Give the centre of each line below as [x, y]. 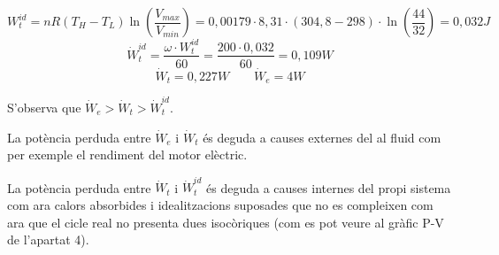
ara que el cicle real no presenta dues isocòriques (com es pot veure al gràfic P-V [226, 222]
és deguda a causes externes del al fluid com [322, 137]
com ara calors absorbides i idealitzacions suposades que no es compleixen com [220, 205]
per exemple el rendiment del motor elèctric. [127, 155]
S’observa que [44, 107]
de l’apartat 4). [48, 240]
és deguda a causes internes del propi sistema [329, 187]
